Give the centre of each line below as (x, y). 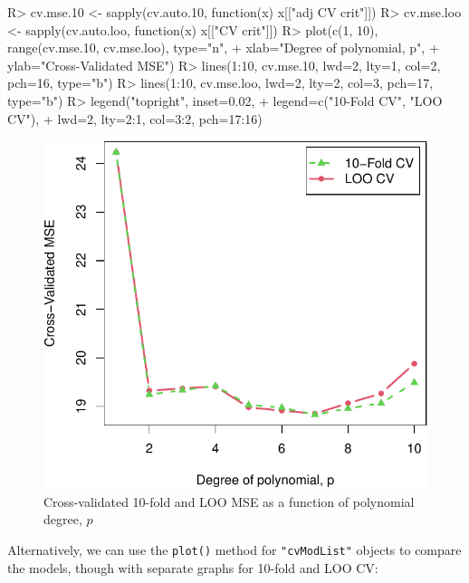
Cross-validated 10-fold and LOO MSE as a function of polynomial (229, 501)
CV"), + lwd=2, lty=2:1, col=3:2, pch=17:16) (135, 118)
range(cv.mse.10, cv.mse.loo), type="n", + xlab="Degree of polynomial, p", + (223, 48)
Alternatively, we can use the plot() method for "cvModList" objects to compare (234, 549)
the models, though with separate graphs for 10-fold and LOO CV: (193, 567)
